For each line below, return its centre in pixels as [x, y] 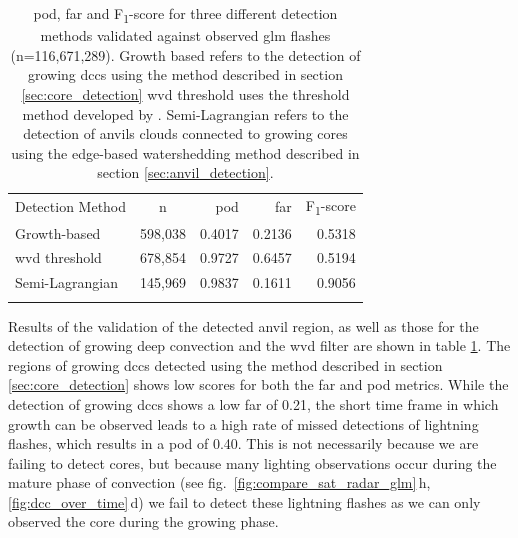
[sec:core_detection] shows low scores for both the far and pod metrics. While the [258, 384]
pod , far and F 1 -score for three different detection [185, 14]
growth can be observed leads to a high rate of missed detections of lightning [243, 423]
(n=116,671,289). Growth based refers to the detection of [185, 54]
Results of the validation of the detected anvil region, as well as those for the [243, 325]
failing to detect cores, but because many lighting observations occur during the [252, 462]
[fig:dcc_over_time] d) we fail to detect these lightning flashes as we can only [244, 501]
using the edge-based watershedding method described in [185, 152]
